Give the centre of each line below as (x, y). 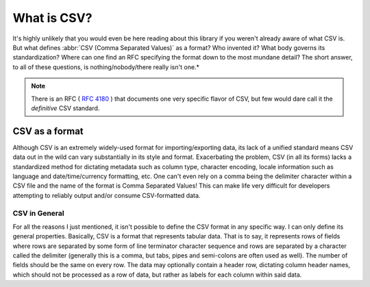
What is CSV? (52, 18)
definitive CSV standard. (65, 108)
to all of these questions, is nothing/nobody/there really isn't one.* (106, 67)
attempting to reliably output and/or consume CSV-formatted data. (107, 195)
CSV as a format (48, 131)
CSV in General (38, 213)
